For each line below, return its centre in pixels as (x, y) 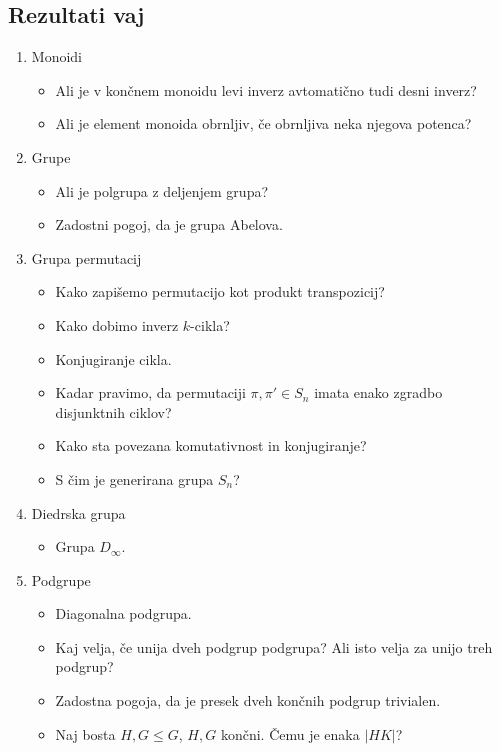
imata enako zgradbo (378, 392)
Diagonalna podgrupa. (123, 613)
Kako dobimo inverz (117, 324)
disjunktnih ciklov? (113, 411)
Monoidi (56, 56)
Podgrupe (61, 579)
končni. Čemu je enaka (290, 733)
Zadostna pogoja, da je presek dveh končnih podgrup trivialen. (248, 700)
